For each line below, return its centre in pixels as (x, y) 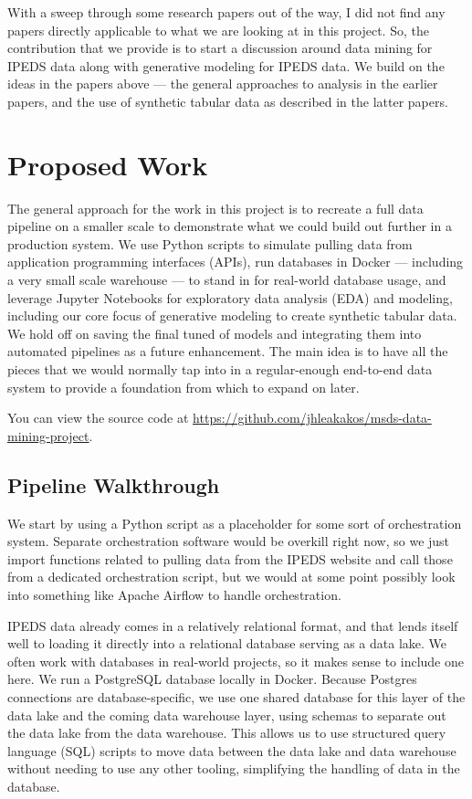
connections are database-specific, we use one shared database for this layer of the (236, 696)
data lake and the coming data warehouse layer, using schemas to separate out (227, 715)
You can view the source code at (98, 418)
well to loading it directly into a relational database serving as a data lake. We (227, 643)
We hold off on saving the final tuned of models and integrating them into (215, 333)
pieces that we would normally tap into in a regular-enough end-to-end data (220, 369)
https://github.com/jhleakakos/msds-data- (312, 418)
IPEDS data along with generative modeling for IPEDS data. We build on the (226, 65)
